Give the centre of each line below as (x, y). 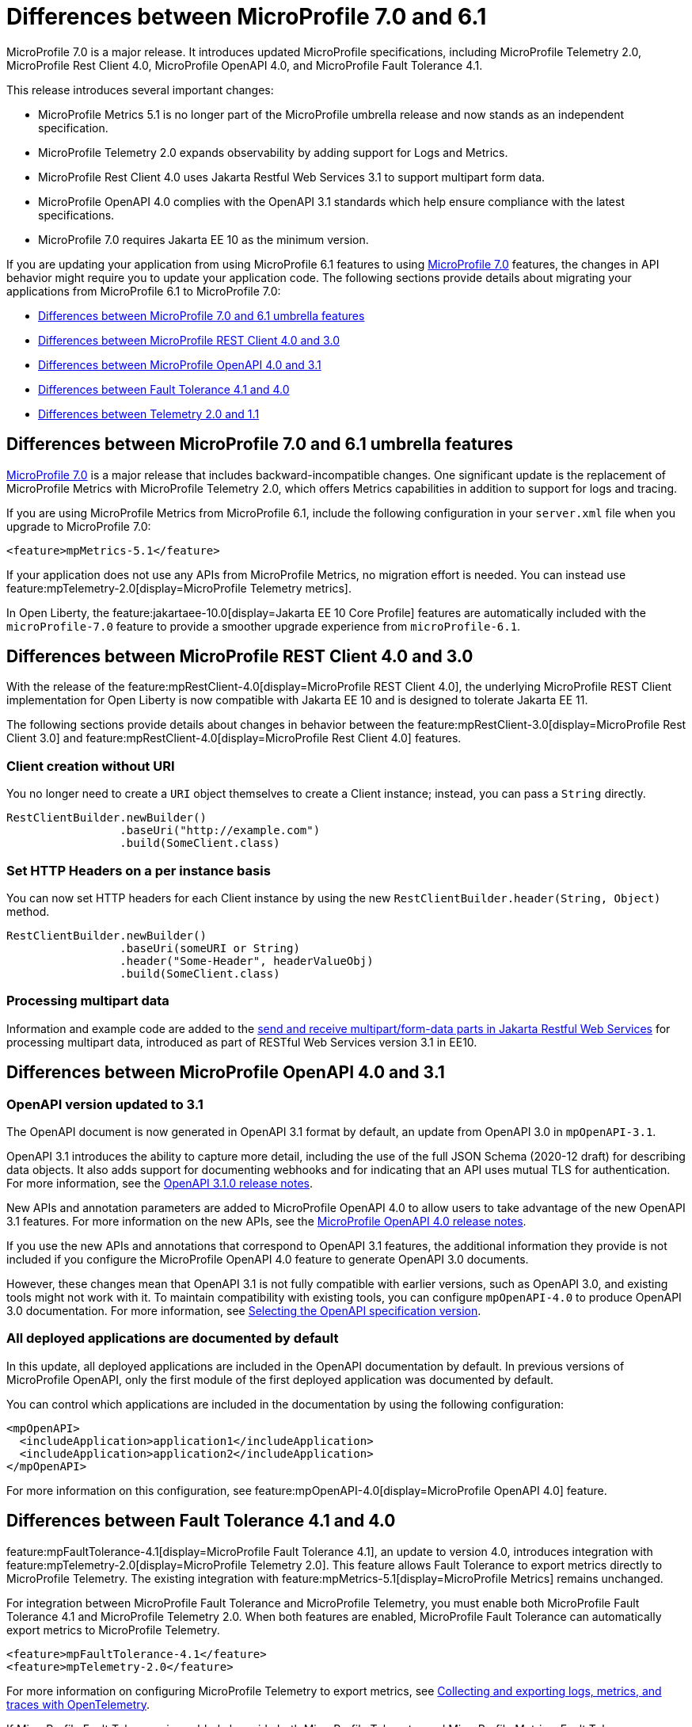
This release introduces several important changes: (140, 90)
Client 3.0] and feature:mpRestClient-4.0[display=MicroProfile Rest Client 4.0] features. (234, 738)
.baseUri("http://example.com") (220, 831)
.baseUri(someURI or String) (210, 948)
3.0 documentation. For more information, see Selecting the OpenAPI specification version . (244, 1310)
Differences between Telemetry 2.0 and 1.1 (149, 414)
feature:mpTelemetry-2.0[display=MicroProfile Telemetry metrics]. (179, 588)
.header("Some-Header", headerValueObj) (247, 961)
